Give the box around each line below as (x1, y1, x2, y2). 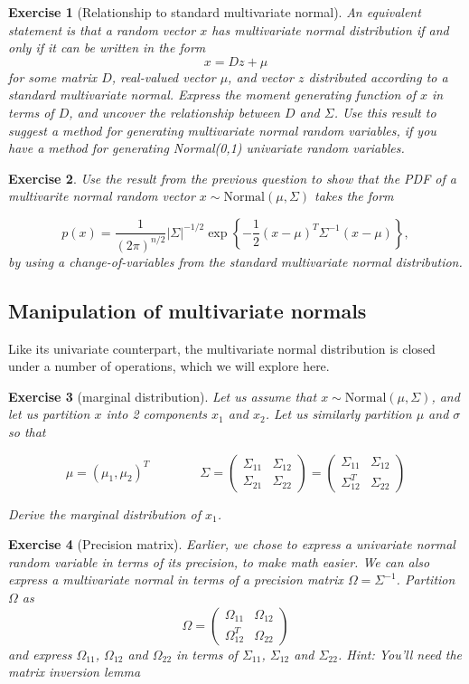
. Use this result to (333, 102, 436, 121)
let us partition (8, 404, 90, 423)
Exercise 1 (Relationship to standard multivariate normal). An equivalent (8, 3, 421, 21)
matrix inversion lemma (8, 662, 141, 681)
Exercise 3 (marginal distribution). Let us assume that (8, 386, 317, 405)
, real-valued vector (111, 67, 216, 86)
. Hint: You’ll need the (337, 644, 463, 663)
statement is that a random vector (8, 20, 196, 39)
